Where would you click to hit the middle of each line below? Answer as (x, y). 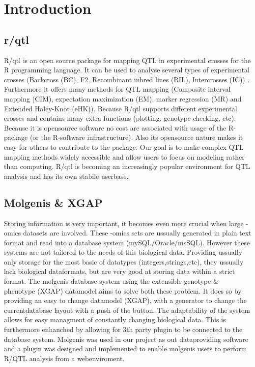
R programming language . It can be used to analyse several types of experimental (127, 70)
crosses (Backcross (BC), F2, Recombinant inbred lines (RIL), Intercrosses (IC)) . (127, 79)
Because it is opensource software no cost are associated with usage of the (115, 127)
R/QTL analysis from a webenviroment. (64, 358)
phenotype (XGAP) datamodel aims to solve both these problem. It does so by (123, 290)
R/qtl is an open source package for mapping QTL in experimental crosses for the (127, 60)
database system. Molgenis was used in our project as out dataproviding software (126, 339)
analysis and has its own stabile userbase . (66, 176)
